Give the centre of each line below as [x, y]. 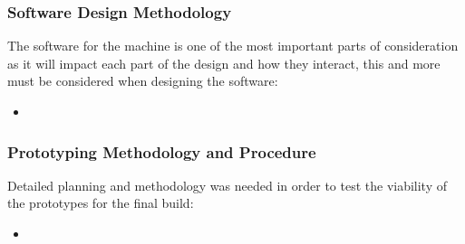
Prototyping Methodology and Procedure [162, 151]
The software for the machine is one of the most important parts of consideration [233, 46]
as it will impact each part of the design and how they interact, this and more [224, 63]
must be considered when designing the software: [143, 81]
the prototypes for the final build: [101, 203]
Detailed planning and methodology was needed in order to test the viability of [228, 185]
